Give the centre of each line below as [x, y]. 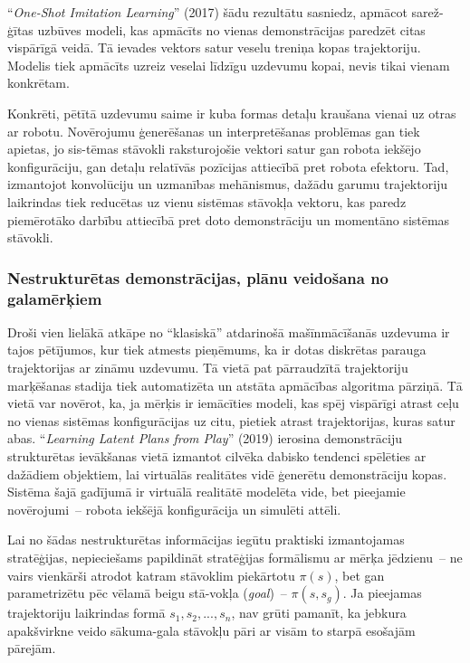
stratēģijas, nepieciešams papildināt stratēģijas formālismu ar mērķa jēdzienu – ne [235, 557]
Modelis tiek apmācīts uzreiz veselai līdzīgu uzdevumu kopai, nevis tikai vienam [229, 65]
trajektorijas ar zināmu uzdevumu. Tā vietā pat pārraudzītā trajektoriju [208, 368]
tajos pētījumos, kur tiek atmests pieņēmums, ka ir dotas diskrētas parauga [217, 350]
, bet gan [360, 575]
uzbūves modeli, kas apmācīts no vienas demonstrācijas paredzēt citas [231, 29]
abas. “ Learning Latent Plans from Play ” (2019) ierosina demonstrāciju [205, 438]
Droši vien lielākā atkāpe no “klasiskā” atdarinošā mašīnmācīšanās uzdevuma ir [229, 331]
